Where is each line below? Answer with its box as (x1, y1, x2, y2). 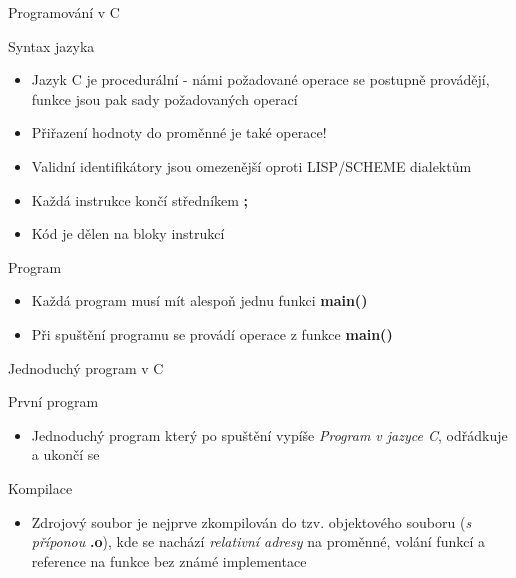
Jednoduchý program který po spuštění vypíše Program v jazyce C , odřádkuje (31, 424, 508, 445)
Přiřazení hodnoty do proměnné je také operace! (31, 122, 327, 143)
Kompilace (8, 477, 73, 498)
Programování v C (8, 2, 120, 22)
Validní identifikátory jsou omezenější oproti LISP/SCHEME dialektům (31, 155, 472, 176)
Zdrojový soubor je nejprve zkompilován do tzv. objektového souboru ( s (31, 511, 472, 532)
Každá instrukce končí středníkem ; (31, 189, 249, 210)
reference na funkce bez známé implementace (31, 550, 307, 571)
